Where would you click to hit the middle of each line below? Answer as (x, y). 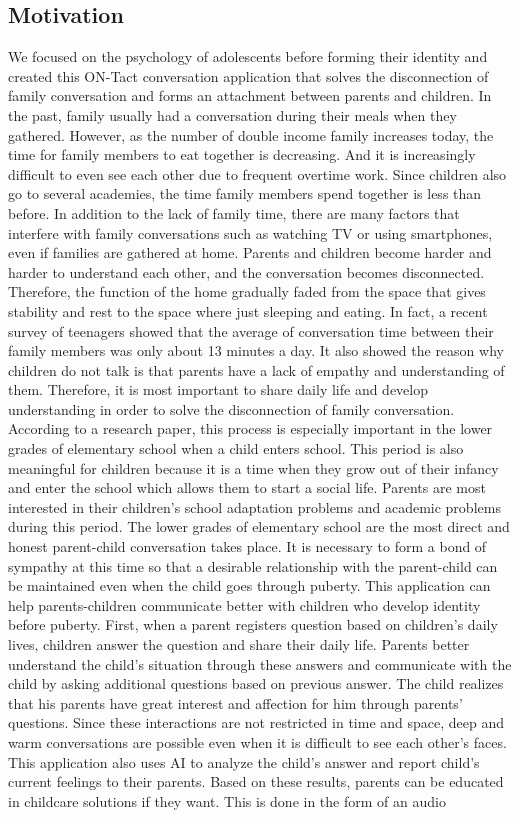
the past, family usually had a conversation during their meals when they (232, 114)
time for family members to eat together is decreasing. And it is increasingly (242, 154)
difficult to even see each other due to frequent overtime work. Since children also (257, 173)
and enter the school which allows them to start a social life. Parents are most (247, 487)
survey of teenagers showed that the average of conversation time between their (251, 330)
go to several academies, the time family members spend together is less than (245, 193)
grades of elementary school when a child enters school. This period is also (236, 448)
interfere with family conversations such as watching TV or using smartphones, (250, 232)
